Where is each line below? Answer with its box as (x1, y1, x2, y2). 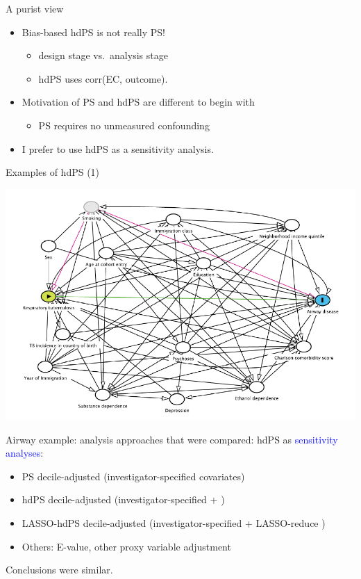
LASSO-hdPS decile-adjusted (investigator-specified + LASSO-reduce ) (22, 516, 326, 530)
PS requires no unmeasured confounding (38, 117, 210, 132)
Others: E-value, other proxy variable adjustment (22, 539, 231, 553)
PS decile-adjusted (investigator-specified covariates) (22, 468, 245, 483)
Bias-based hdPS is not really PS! (22, 24, 166, 39)
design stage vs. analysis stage (38, 48, 168, 63)
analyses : (6, 446, 44, 460)
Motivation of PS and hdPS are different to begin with (22, 95, 255, 109)
